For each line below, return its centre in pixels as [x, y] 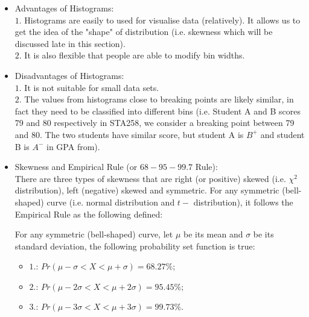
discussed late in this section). [70, 43]
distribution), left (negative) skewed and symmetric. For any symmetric [147, 190]
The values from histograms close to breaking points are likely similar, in [159, 99]
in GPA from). [73, 146]
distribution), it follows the [243, 202]
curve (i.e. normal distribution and [111, 202]
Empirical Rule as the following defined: [89, 214]
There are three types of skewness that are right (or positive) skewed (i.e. [150, 178]
